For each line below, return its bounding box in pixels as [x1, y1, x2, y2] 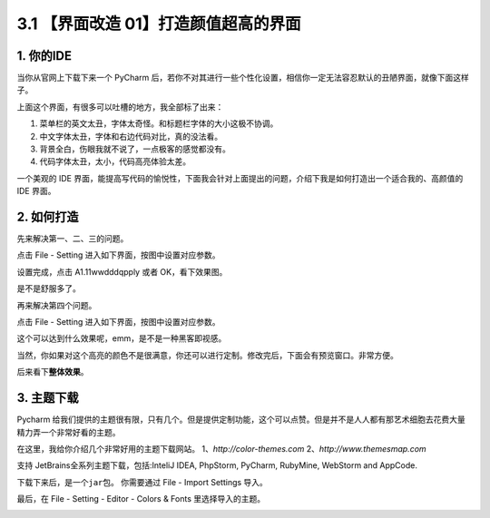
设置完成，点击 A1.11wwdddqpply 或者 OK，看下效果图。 [16, 266, 228, 277]
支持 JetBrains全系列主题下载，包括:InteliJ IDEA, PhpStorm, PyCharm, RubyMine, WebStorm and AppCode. [16, 460, 417, 471]
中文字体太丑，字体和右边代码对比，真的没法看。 [39, 131, 222, 142]
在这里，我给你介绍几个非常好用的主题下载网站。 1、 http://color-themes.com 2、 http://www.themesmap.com [16, 443, 426, 454]
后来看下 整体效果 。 [16, 367, 89, 377]
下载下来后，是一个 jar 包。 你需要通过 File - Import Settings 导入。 [16, 476, 268, 487]
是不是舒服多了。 [16, 283, 81, 294]
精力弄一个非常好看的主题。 [16, 426, 121, 437]
